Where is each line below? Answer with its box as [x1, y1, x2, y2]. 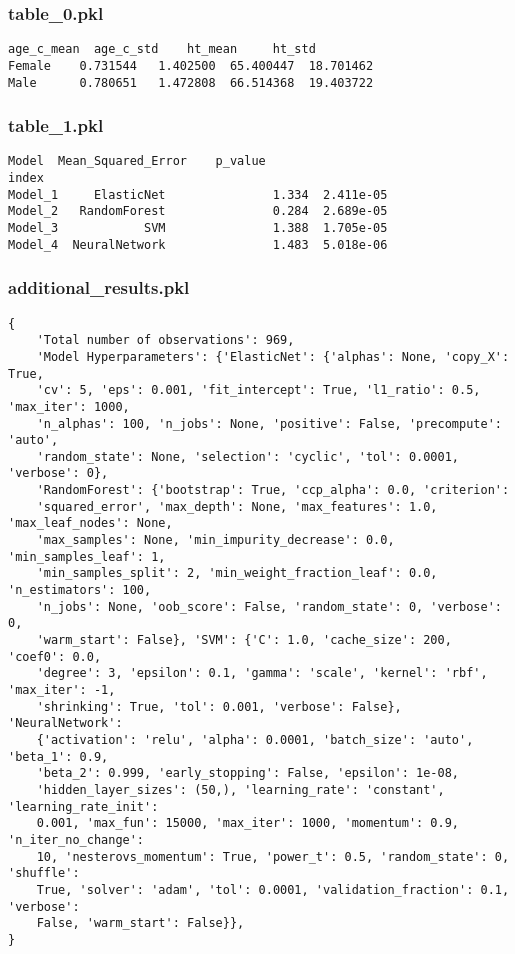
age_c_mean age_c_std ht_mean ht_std [8, 42, 316, 57]
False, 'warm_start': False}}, [36, 916, 245, 931]
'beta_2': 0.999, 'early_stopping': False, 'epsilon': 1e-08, [36, 766, 460, 781]
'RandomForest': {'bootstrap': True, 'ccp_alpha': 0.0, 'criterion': [36, 483, 510, 498]
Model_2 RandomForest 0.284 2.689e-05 [8, 204, 388, 219]
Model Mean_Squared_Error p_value [8, 154, 266, 169]
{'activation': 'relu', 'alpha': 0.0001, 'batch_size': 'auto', [36, 732, 474, 747]
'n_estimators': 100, [8, 583, 152, 598]
